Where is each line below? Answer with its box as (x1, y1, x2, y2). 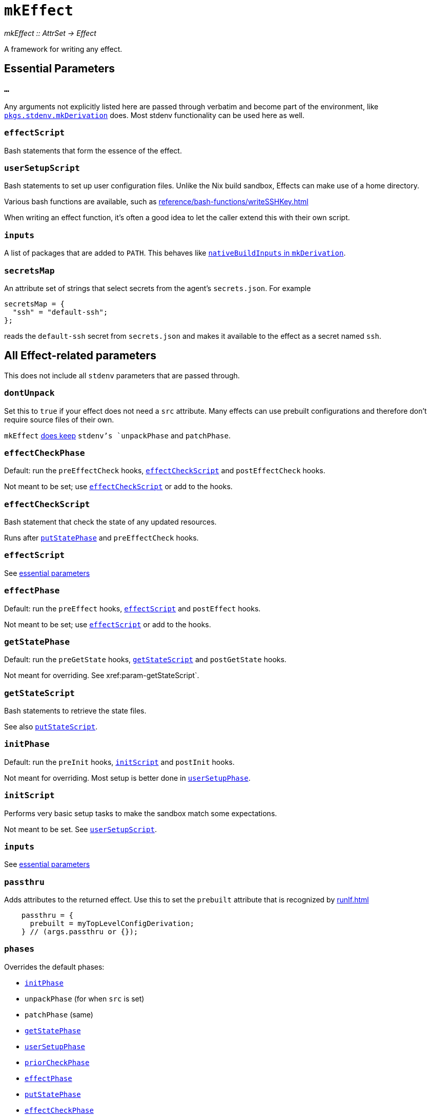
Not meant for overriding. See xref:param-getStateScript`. (4, 671, 199, 680)
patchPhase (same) (25, 1010, 93, 1019)
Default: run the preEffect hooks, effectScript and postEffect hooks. (4, 604, 261, 613)
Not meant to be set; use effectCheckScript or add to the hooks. (4, 482, 233, 491)
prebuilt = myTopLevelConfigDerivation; (30, 919, 194, 928)
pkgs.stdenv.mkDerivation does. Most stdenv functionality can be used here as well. (4, 110, 304, 120)
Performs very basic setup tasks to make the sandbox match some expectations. (4, 808, 277, 818)
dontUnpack (4, 388, 55, 398)
